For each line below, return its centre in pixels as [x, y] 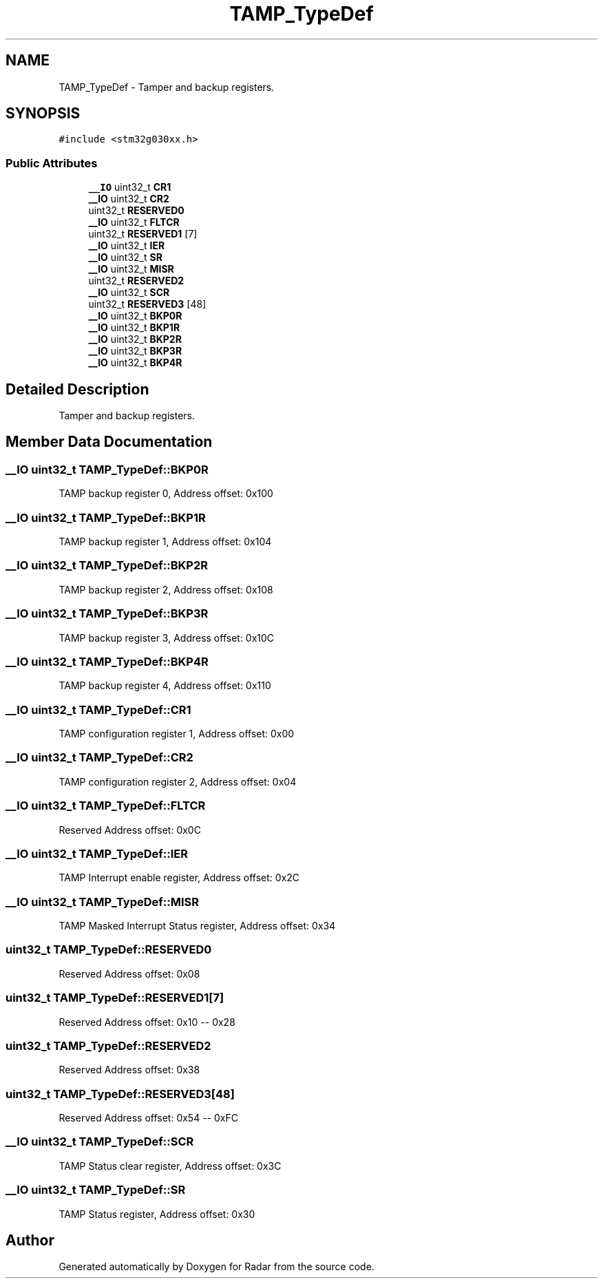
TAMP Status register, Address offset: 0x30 [157, 1214]
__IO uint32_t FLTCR [134, 222]
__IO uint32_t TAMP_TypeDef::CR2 [99, 758]
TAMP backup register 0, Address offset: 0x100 [166, 494]
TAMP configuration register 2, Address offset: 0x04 [178, 781]
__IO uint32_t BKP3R [135, 351]
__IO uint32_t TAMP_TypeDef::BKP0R [107, 469]
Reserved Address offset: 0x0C [130, 830]
